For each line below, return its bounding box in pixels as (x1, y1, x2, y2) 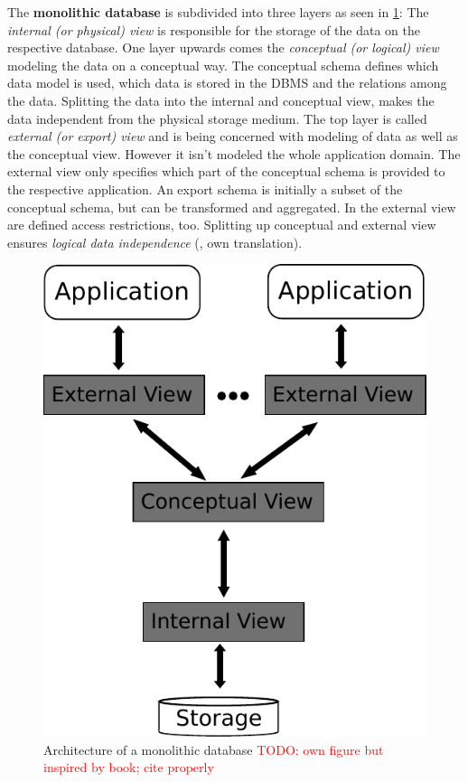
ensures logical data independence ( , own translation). (7, 232, 303, 251)
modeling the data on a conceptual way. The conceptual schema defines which (7, 55, 439, 74)
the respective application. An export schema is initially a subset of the (7, 179, 403, 198)
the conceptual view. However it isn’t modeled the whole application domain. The (7, 144, 461, 163)
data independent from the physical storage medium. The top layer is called (7, 108, 427, 127)
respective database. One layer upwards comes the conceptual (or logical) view (7, 38, 439, 57)
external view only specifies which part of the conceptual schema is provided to (7, 162, 445, 181)
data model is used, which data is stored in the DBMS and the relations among (7, 73, 447, 92)
